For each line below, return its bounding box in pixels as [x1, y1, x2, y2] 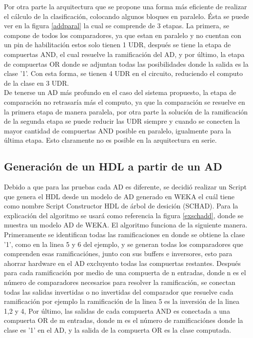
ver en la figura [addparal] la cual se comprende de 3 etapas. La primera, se [4, 20, 229, 31]
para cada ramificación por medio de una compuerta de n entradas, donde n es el [4, 267, 246, 278]
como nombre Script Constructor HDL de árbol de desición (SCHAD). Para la [4, 201, 238, 211]
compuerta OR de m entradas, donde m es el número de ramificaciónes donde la [4, 315, 243, 325]
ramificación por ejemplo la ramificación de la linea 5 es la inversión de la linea [4, 296, 239, 306]
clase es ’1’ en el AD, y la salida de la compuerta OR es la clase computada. [4, 325, 232, 335]
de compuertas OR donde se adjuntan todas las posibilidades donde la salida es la [4, 58, 249, 69]
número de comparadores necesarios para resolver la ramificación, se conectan [4, 277, 235, 287]
